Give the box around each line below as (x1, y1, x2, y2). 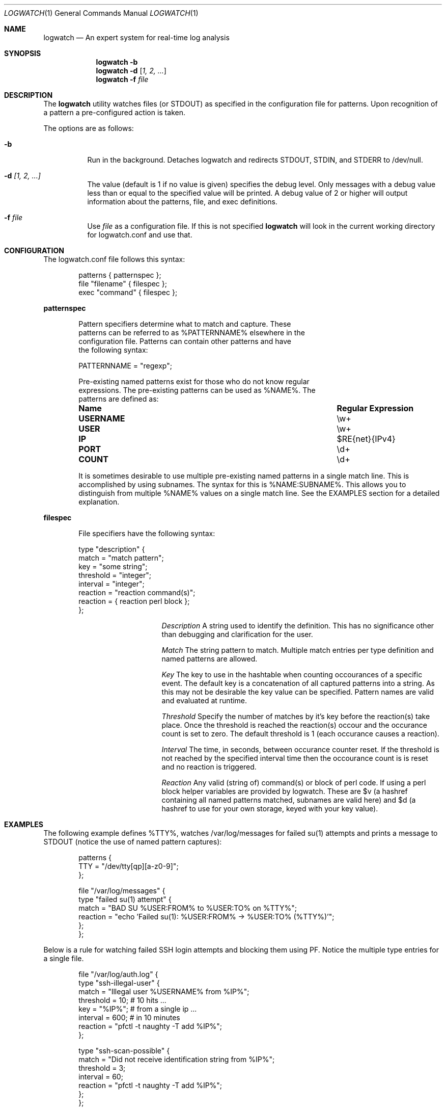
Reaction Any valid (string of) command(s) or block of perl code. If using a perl (161, 778, 426, 787)
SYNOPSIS (4, 49, 41, 58)
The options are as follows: (43, 124, 134, 133)
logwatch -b (96, 58, 138, 66)
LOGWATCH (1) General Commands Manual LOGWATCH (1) (4, 9, 199, 17)
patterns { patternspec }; (78, 271, 161, 279)
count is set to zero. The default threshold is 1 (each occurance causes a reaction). (161, 729, 439, 738)
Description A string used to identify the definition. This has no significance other (161, 621, 434, 630)
